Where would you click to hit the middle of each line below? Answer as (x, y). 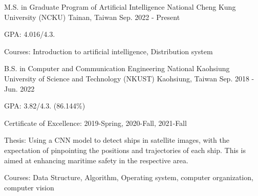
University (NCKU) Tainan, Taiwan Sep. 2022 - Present (92, 17)
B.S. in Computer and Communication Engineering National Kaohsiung (117, 68)
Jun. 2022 (19, 88)
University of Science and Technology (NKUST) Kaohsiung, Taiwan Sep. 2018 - (129, 78)
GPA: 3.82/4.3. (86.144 (40, 106)
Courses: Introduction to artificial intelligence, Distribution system (109, 51)
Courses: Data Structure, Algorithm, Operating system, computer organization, (129, 177)
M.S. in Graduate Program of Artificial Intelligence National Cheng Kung (120, 7)
